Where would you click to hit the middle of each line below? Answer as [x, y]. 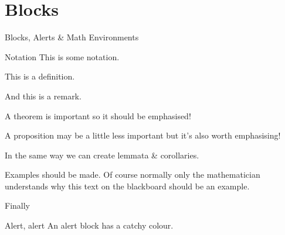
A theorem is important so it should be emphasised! [98, 115]
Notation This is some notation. [62, 56]
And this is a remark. [43, 96]
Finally [17, 205]
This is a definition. [40, 76]
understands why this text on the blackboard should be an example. [127, 186]
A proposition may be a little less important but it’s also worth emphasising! [143, 135]
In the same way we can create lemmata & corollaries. [102, 155]
